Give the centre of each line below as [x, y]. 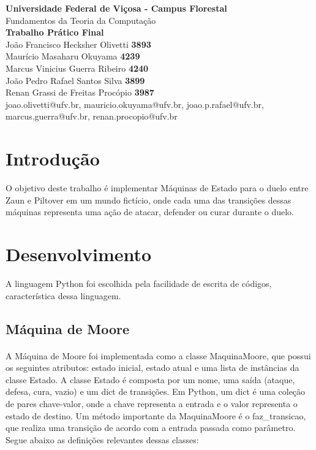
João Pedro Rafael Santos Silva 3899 [75, 80]
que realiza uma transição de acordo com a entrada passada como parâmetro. [151, 428]
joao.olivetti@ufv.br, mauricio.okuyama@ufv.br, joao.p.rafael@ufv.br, [135, 104]
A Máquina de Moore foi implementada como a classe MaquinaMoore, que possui [158, 355]
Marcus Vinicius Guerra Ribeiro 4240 [77, 68]
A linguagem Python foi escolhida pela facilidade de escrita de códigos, [139, 283]
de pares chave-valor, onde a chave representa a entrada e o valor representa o [152, 403]
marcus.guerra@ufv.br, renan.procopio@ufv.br [92, 116]
